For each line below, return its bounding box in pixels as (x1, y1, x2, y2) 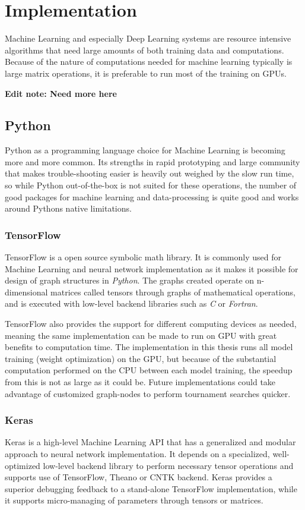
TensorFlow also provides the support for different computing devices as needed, (5, 317, 297, 330)
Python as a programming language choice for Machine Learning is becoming (5, 144, 285, 156)
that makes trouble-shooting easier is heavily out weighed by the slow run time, (5, 167, 294, 180)
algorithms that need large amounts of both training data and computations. (5, 43, 284, 56)
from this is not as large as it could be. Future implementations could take (5, 376, 276, 388)
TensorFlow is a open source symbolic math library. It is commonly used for (5, 251, 281, 263)
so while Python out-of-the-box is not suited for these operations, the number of (5, 179, 297, 191)
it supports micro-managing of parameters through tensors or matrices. (5, 494, 263, 506)
